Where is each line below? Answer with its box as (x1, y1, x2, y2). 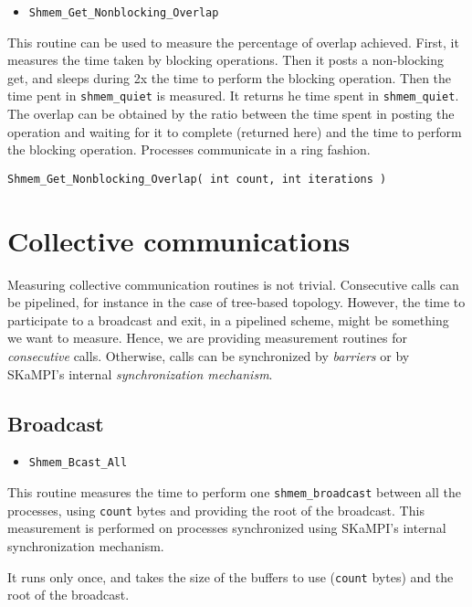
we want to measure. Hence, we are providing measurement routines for (7, 328, 407, 347)
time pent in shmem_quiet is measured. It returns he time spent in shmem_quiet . (7, 86, 459, 105)
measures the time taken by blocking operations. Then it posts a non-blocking (7, 50, 445, 69)
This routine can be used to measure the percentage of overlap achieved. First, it (7, 32, 459, 51)
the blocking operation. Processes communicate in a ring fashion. (7, 140, 371, 159)
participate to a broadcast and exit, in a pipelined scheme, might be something (7, 310, 449, 329)
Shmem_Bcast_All (28, 456, 128, 470)
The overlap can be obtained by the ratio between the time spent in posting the (7, 104, 455, 123)
